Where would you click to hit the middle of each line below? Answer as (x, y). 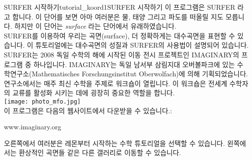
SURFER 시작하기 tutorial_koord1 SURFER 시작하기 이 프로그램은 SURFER (120, 7)
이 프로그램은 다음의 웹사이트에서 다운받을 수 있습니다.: (88, 110)
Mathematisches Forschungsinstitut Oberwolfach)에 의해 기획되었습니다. (140, 74)
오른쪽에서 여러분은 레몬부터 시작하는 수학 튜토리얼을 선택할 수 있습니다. (115, 143)
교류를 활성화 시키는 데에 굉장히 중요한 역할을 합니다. (94, 93)
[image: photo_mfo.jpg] (42, 101)
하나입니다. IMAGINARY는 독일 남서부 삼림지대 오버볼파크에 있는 (134, 64)
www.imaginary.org (33, 127)
